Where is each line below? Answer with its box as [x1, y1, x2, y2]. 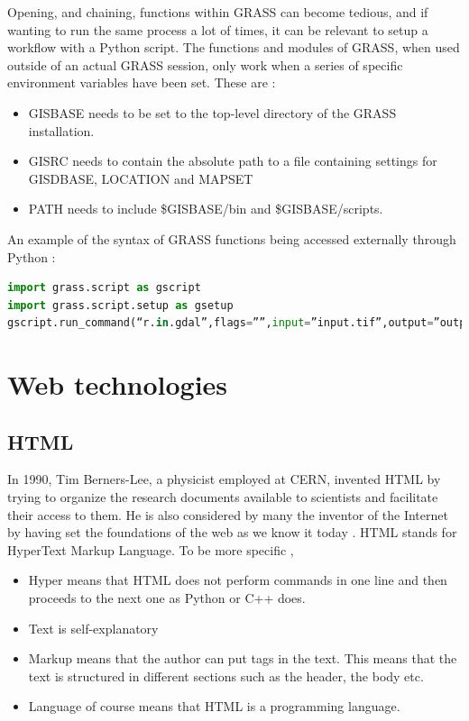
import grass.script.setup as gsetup [7, 298, 234, 312]
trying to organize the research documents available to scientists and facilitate [7, 488, 438, 507]
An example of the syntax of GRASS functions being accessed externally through [7, 229, 456, 248]
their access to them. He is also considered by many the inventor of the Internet [7, 505, 448, 524]
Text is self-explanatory [28, 618, 159, 637]
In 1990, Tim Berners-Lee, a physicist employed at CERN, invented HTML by [7, 470, 441, 488]
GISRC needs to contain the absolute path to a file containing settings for [28, 151, 437, 170]
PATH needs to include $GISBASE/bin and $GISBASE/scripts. [28, 199, 383, 218]
